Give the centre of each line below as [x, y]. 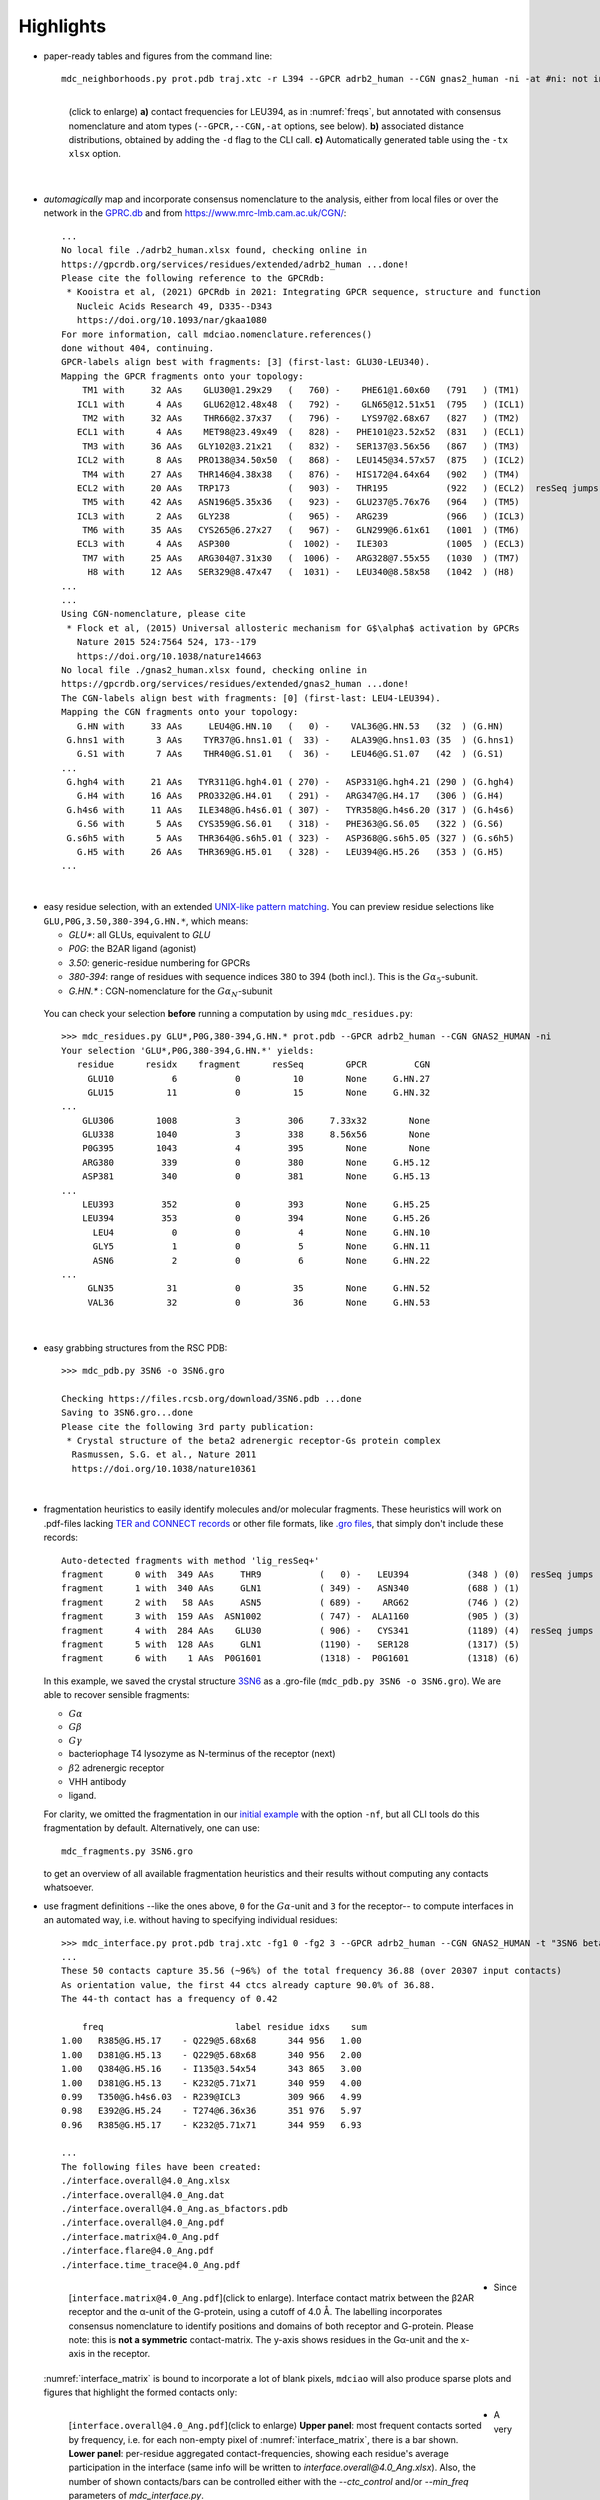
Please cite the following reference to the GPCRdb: [193, 278]
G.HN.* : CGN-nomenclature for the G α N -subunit [170, 992]
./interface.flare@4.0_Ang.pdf [138, 2251]
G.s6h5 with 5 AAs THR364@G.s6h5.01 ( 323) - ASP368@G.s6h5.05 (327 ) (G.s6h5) [290, 838]
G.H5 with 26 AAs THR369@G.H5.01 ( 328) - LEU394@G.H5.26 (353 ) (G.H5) [290, 852]
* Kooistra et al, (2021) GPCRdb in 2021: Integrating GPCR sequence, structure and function [304, 292]
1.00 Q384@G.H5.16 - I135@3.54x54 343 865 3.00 [211, 2069]
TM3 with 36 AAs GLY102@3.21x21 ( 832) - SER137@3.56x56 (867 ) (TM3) [300, 446]
